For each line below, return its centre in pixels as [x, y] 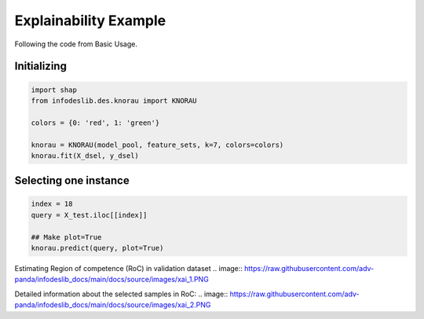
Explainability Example [90, 20]
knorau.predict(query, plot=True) [97, 248]
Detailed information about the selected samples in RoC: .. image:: [121, 294]
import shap [54, 90]
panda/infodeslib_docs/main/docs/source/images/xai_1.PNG [112, 280]
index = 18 [52, 204]
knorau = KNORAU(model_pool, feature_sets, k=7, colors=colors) [157, 145]
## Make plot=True [66, 237]
